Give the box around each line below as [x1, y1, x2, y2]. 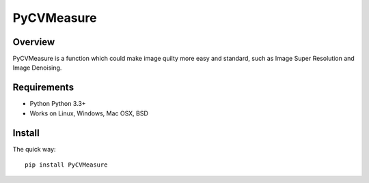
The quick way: [12, 145, 56, 153]
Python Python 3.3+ [29, 100, 86, 108]
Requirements [12, 82, 74, 94]
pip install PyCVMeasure [25, 161, 108, 169]
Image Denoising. [12, 64, 62, 72]
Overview [12, 36, 55, 48]
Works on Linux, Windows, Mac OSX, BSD [29, 109, 148, 117]
